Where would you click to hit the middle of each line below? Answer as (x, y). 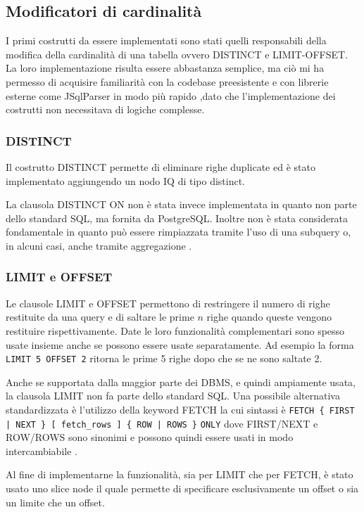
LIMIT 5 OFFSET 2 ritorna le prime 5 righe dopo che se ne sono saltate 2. (164, 358)
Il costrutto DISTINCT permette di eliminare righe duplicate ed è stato (161, 166)
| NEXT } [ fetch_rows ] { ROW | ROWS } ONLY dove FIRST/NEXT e (162, 423)
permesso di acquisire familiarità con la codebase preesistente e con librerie (167, 81)
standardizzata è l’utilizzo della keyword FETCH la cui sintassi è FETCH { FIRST (180, 409)
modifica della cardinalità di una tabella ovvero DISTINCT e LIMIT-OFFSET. (177, 54)
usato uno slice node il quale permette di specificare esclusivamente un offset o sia (182, 488)
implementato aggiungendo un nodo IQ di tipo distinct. (126, 180)
